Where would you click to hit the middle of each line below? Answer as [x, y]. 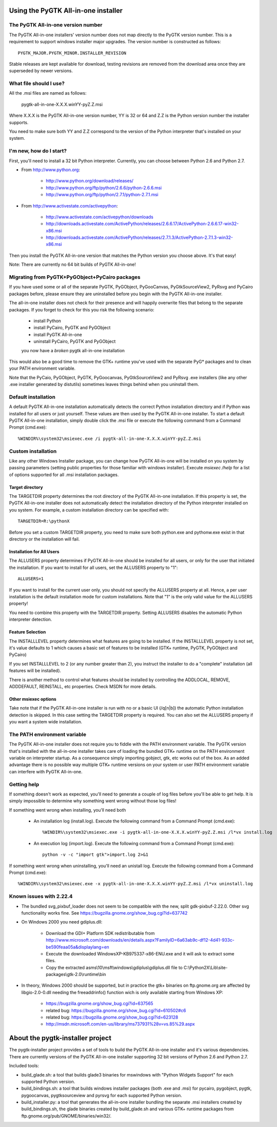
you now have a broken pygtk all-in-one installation [73, 350]
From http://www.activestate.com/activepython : [70, 205]
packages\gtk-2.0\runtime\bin [76, 974]
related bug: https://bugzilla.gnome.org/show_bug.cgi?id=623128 [112, 1017]
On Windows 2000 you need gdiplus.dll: [62, 922]
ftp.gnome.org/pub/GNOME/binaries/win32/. [66, 1116]
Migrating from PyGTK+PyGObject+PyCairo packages [75, 277]
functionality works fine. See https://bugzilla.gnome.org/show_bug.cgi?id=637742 [104, 913]
